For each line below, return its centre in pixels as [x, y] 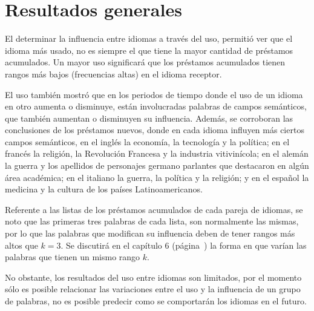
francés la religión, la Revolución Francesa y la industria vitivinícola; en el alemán [157, 153]
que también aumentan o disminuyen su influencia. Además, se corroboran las [149, 118]
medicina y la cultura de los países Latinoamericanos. [104, 189]
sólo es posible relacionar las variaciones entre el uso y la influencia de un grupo [153, 289]
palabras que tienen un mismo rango [73, 257]
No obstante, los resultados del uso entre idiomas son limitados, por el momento [153, 277]
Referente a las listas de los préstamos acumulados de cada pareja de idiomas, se [154, 209]
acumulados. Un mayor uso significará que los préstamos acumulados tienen [145, 62]
